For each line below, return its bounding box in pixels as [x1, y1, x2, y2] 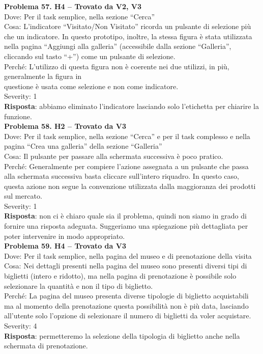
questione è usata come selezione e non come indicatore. [4, 80, 179, 91]
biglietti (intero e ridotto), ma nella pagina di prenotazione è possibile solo [4, 270, 237, 281]
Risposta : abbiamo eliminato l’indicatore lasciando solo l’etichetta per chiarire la [4, 100, 259, 111]
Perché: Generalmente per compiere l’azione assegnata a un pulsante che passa [4, 160, 249, 171]
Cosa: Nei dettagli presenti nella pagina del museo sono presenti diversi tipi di [4, 260, 247, 271]
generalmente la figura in [4, 71, 82, 81]
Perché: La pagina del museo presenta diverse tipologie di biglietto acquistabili [4, 290, 249, 301]
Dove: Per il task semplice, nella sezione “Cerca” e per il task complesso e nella [4, 130, 250, 141]
